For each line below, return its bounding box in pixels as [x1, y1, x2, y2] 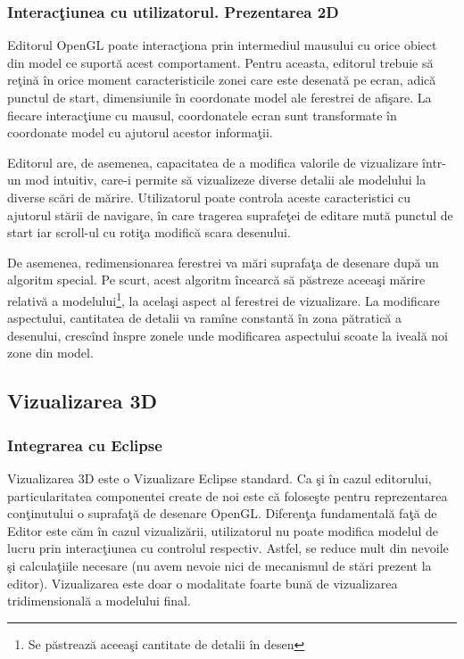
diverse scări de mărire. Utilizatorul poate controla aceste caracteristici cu [7, 187, 411, 206]
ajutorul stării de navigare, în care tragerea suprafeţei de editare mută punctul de [7, 205, 453, 224]
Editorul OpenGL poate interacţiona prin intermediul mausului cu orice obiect [7, 36, 437, 54]
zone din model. [7, 343, 94, 362]
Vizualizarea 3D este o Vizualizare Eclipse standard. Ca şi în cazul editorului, [7, 468, 432, 487]
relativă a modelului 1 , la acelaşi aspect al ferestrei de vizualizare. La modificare [7, 288, 440, 309]
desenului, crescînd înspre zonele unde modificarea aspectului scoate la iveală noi [7, 325, 448, 344]
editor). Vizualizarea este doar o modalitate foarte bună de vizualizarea [7, 573, 398, 592]
